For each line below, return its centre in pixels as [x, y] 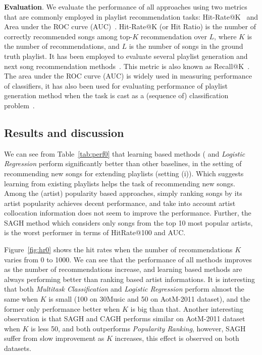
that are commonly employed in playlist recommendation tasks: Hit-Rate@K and [131, 16]
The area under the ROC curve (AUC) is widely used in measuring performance [128, 76]
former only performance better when [62, 308]
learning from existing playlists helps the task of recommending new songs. [120, 183]
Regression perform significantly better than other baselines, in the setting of [123, 163]
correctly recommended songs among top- [68, 36]
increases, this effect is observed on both [177, 338]
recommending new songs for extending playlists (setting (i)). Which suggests [124, 173]
